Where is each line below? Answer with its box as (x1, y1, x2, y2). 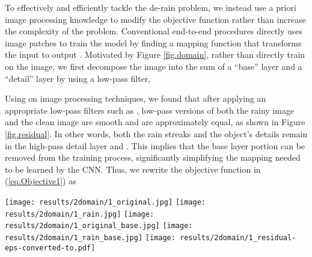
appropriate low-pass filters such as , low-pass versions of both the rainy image (5, 104, 295, 116)
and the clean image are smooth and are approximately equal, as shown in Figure (5, 116, 305, 128)
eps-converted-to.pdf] (5, 243, 96, 252)
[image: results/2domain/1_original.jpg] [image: (5, 197, 206, 206)
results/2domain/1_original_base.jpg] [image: (5, 221, 193, 231)
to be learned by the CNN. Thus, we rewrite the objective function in (5, 163, 261, 175)
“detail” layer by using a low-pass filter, (5, 72, 151, 84)
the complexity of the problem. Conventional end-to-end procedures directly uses (5, 25, 303, 37)
